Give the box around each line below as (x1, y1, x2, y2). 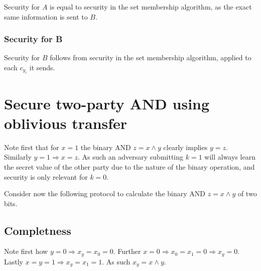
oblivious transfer (4, 112, 127, 133)
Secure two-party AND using (4, 93, 210, 113)
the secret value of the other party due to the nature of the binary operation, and (4, 161, 255, 172)
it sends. (29, 62, 55, 72)
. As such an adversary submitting (78, 152, 184, 162)
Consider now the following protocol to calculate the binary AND (4, 188, 205, 199)
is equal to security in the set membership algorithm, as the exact (50, 2, 252, 12)
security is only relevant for (4, 171, 88, 182)
